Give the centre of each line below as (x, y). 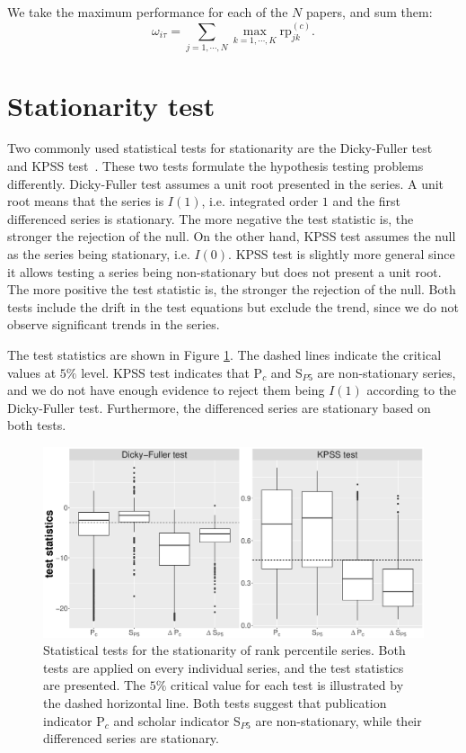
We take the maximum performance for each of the (148, 12)
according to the (412, 390)
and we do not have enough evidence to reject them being (166, 390)
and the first (367, 201)
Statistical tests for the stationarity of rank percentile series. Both (224, 650)
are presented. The (95, 685)
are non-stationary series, (387, 372)
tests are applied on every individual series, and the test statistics (224, 667)
